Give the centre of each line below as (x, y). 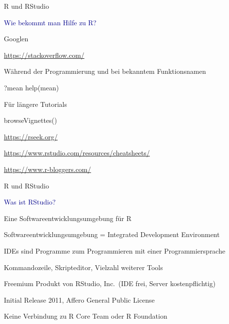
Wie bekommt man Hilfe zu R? (50, 22)
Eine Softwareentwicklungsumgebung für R (68, 218)
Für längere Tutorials (36, 104)
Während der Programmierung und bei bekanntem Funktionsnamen (105, 71)
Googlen (16, 39)
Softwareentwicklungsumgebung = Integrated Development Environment (112, 234)
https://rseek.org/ (31, 136)
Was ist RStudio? (30, 202)
